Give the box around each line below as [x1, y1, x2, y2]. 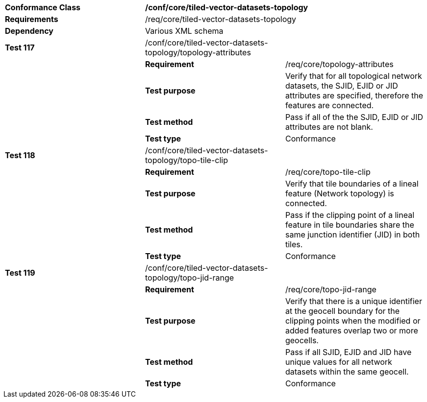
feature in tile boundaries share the [285, 220, 414, 230]
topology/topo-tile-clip [145, 155, 228, 165]
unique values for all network [285, 357, 392, 367]
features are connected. [285, 100, 374, 110]
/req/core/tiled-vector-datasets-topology [145, 14, 297, 24]
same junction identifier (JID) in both [285, 230, 420, 239]
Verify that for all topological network [285, 71, 422, 81]
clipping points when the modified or [285, 316, 421, 326]
